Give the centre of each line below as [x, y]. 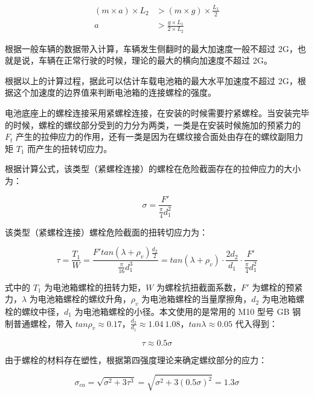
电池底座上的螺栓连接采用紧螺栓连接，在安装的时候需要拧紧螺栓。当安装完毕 [157, 112]
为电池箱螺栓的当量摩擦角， [197, 299]
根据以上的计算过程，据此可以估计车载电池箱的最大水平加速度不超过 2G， [151, 80]
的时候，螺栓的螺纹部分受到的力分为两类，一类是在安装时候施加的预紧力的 [153, 124]
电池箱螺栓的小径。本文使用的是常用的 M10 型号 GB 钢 [192, 311]
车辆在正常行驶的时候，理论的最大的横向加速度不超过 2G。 [155, 60]
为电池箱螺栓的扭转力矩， [95, 287]
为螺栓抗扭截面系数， [199, 287]
